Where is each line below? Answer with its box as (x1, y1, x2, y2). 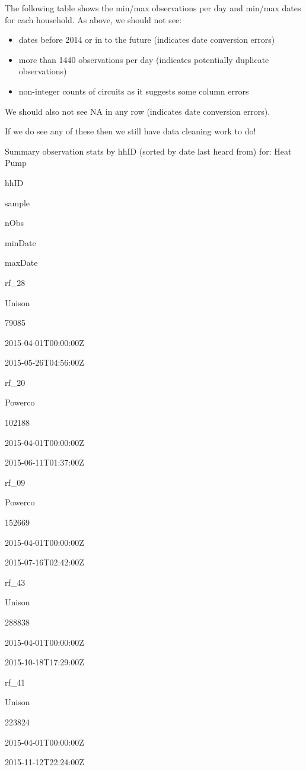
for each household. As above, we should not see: (5, 13, 182, 26)
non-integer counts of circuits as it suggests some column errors (18, 84, 249, 97)
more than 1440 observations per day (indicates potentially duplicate (18, 53, 269, 65)
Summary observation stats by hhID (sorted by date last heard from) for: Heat (5, 144, 292, 157)
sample (5, 196, 30, 209)
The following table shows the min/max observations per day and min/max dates (5, 2, 301, 14)
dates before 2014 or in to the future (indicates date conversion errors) (18, 33, 275, 46)
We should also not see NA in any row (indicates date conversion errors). (5, 105, 270, 117)
